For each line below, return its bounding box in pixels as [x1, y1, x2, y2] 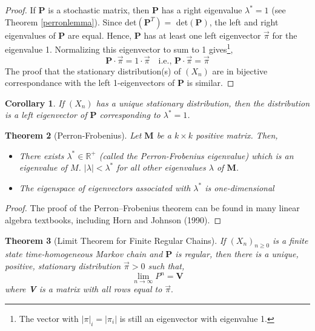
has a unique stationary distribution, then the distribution [96, 96, 310, 109]
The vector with [19, 312, 79, 324]
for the [272, 28, 297, 41]
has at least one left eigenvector [144, 28, 261, 41]
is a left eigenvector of [5, 108, 87, 121]
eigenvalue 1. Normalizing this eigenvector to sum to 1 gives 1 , [5, 41, 233, 55]
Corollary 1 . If [5, 96, 64, 109]
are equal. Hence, [68, 28, 132, 41]
